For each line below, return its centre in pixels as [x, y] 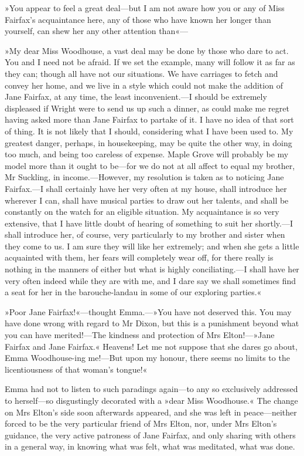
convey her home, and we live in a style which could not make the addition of [144, 85]
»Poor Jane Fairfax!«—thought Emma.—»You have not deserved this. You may [148, 311]
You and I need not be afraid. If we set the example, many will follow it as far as [150, 62]
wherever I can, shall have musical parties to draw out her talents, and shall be [147, 200]
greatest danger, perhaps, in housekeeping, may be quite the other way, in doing [148, 142]
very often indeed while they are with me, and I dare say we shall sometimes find [150, 280]
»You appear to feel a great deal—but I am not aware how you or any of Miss [145, 8]
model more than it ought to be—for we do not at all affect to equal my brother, [150, 165]
